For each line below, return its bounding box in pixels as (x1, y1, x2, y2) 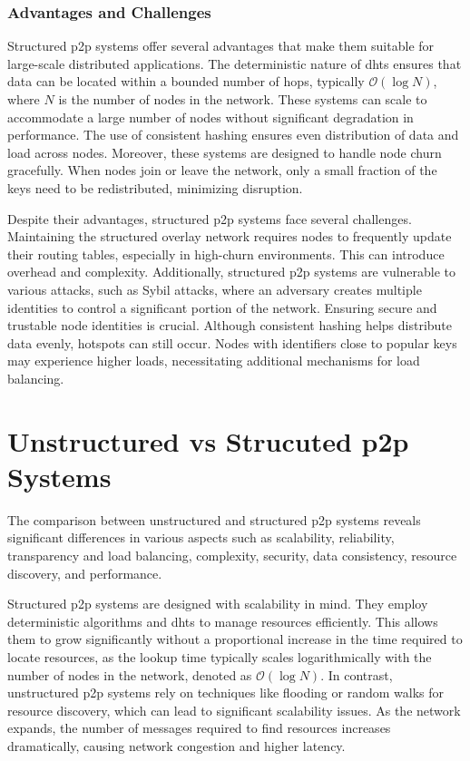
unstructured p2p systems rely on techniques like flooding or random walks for (7, 683, 445, 702)
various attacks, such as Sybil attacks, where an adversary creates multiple (7, 279, 422, 298)
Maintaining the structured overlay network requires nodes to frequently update (7, 227, 452, 246)
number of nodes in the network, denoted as (7, 665, 252, 684)
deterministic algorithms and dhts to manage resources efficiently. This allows (7, 611, 438, 630)
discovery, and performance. (7, 563, 162, 582)
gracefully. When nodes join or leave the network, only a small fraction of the (7, 161, 437, 180)
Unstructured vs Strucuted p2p (7, 422, 409, 459)
